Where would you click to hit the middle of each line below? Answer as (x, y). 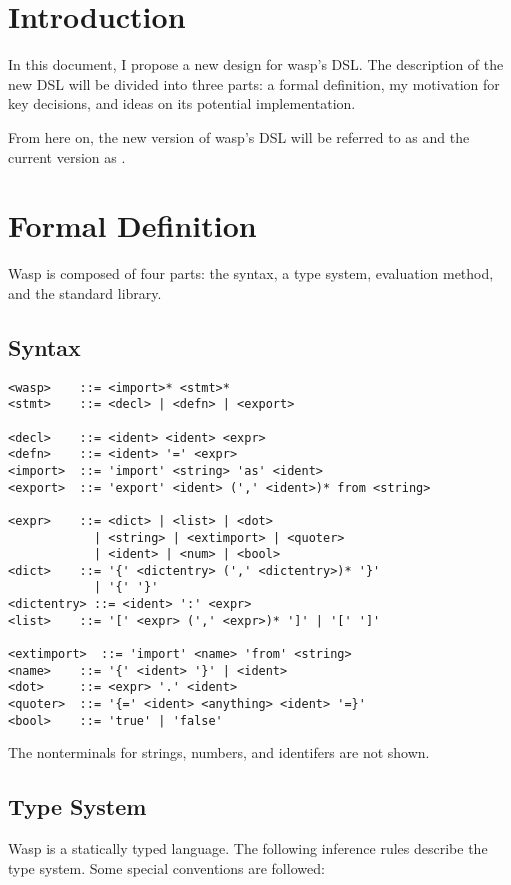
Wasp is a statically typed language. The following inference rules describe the (248, 848)
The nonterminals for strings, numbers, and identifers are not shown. (219, 752)
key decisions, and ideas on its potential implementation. (182, 103)
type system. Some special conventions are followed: (166, 867)
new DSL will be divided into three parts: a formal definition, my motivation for (254, 83)
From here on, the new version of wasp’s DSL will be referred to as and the (239, 136)
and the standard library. (85, 292)
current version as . (67, 156)
